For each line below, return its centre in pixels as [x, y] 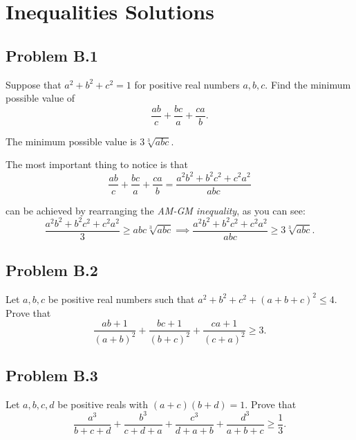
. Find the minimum [308, 84]
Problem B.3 [52, 375]
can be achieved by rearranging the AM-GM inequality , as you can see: [156, 210]
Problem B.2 [52, 270]
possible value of [40, 98]
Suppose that [34, 84]
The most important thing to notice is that [97, 164]
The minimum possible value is [71, 141]
